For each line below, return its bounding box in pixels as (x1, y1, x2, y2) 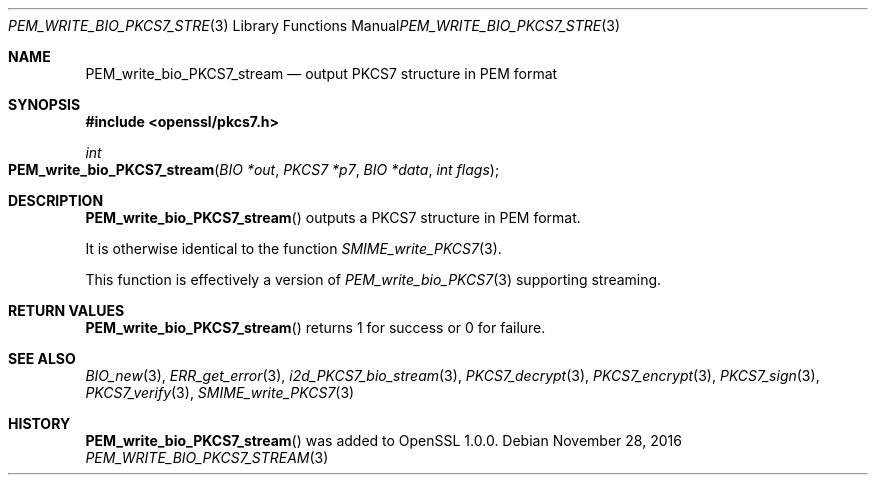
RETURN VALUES (8, 302, 125, 319)
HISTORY (8, 415, 71, 432)
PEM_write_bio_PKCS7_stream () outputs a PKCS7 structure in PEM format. (85, 209, 581, 226)
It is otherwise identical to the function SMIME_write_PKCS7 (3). (85, 240, 502, 257)
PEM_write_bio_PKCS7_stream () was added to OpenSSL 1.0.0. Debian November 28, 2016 (85, 432, 682, 449)
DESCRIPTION (8, 192, 104, 209)
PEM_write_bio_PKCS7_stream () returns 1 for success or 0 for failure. (85, 319, 546, 336)
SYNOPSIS (8, 96, 81, 113)
